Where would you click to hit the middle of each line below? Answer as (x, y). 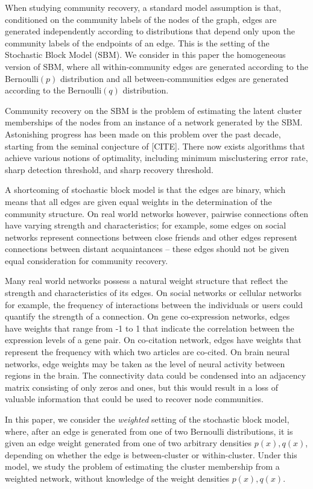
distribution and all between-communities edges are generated (175, 78)
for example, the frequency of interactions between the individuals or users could (154, 304)
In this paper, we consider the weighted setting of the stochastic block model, (147, 419)
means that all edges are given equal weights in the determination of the (138, 201)
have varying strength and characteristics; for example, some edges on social (146, 225)
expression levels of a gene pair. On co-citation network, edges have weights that (153, 340)
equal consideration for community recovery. (87, 260)
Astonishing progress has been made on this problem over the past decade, (143, 134)
